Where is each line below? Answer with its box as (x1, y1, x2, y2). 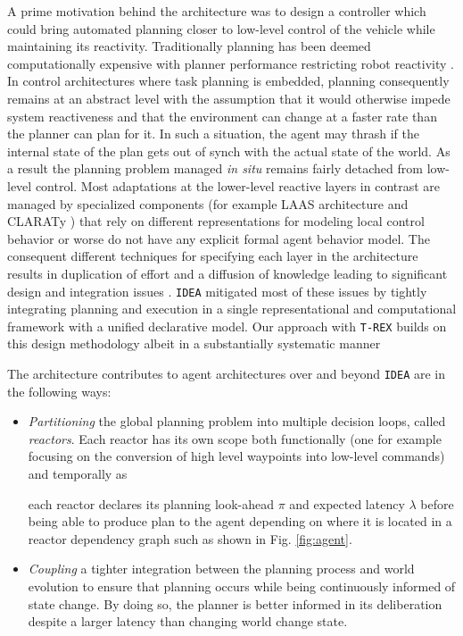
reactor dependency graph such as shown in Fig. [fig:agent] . (28, 529, 352, 548)
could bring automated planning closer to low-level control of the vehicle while (7, 19, 435, 38)
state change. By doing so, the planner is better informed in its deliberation (28, 594, 442, 613)
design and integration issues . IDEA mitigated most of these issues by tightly (7, 281, 427, 300)
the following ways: (7, 381, 112, 400)
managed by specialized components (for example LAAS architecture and (7, 194, 409, 213)
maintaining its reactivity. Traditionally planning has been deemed (7, 37, 371, 55)
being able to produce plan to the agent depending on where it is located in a (28, 512, 452, 531)
